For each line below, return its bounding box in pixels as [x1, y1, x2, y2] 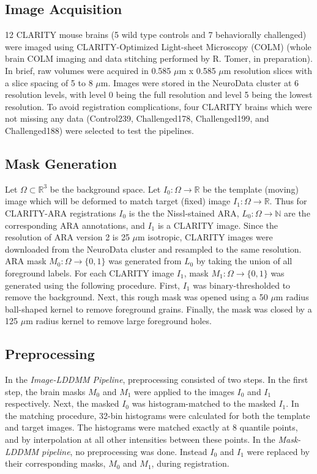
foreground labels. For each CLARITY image [5, 266, 174, 279]
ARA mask [5, 254, 47, 267]
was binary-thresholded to [193, 278, 291, 291]
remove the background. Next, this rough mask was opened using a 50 [5, 291, 268, 303]
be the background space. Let [50, 182, 161, 195]
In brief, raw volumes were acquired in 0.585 [5, 64, 171, 76]
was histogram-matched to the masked [132, 397, 276, 410]
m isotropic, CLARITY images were [138, 231, 273, 243]
